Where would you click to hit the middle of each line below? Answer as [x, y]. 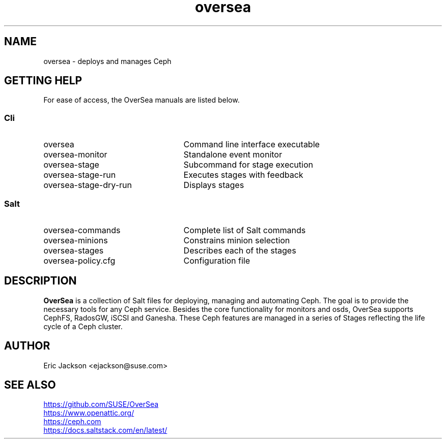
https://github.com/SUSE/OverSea [101, 404]
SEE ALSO [30, 385]
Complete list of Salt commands [245, 230]
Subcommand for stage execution [248, 165]
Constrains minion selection [237, 240]
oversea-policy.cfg [79, 260]
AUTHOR [27, 346]
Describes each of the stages [240, 250]
